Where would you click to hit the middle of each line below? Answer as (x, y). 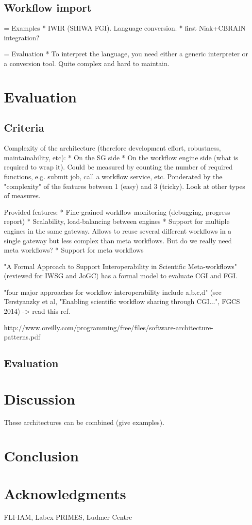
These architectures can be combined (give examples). (84, 422)
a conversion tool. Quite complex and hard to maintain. (87, 63)
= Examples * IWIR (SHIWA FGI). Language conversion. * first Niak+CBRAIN (125, 28)
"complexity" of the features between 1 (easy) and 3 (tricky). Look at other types (125, 186)
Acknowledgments (65, 493)
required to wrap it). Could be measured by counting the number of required (118, 167)
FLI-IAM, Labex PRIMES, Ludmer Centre (68, 517)
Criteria (24, 127)
